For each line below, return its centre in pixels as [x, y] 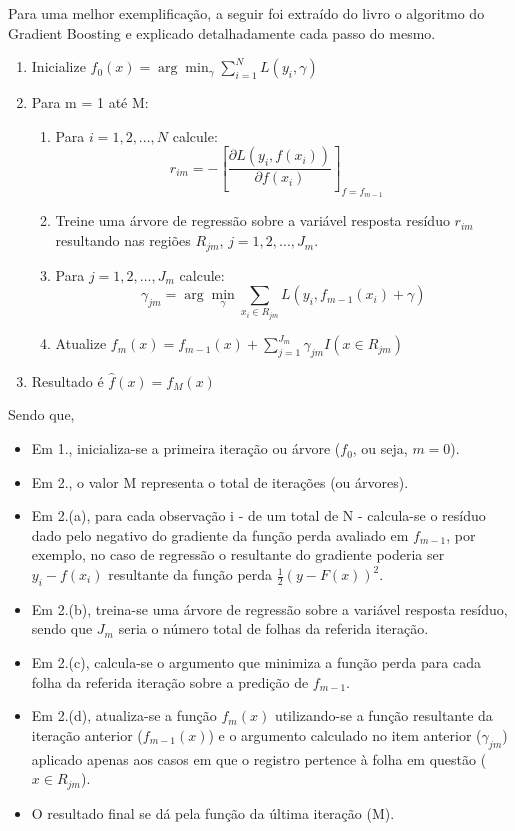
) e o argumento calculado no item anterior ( [345, 734]
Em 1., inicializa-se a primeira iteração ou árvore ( [186, 448]
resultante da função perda [190, 574]
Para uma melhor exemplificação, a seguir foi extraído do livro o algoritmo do [246, 13]
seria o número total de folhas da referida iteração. [273, 628]
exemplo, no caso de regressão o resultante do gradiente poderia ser [238, 554]
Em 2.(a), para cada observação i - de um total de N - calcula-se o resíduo [258, 515]
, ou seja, [380, 448]
